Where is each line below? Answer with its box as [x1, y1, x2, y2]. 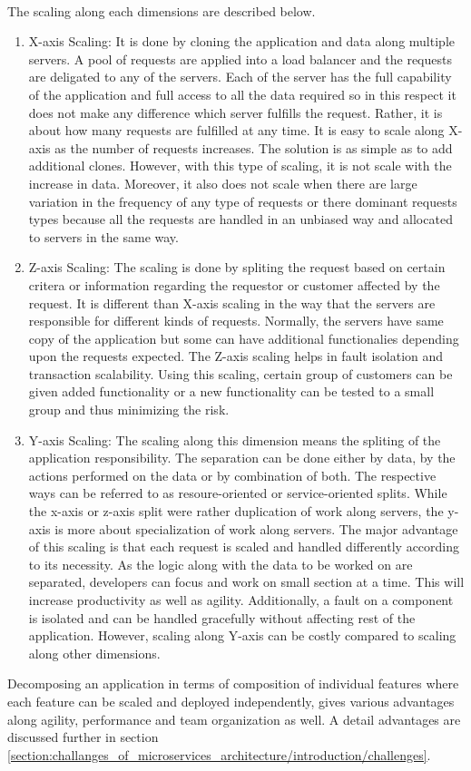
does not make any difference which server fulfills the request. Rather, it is [28, 102, 443, 122]
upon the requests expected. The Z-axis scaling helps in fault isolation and [28, 346, 444, 366]
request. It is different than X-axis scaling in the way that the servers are [28, 293, 436, 312]
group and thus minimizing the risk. [28, 400, 230, 419]
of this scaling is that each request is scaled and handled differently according [28, 537, 460, 556]
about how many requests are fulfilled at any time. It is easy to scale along [28, 121, 445, 140]
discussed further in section [7, 727, 159, 747]
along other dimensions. [28, 643, 161, 662]
